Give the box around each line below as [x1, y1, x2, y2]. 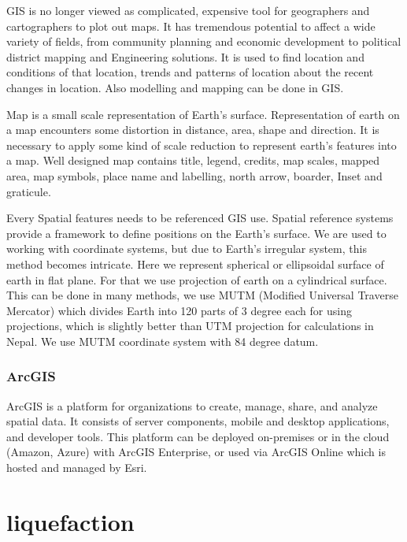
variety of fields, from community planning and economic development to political [6, 33, 401, 50]
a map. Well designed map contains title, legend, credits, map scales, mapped [6, 152, 380, 169]
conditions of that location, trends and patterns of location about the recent [6, 64, 374, 80]
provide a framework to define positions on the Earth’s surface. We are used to [6, 225, 387, 241]
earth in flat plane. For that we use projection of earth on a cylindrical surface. [6, 271, 387, 288]
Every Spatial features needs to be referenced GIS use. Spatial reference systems [6, 210, 394, 226]
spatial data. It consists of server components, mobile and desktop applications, [6, 413, 390, 429]
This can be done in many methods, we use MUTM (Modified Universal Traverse [6, 287, 398, 303]
